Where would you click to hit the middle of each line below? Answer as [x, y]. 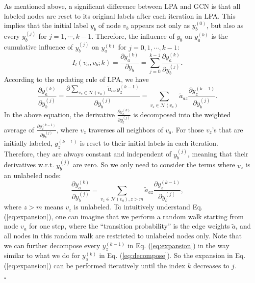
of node [109, 25]
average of [19, 129]
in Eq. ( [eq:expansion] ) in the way [178, 245]
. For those [188, 129]
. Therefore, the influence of [133, 36]
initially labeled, [28, 143]
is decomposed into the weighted [182, 114]
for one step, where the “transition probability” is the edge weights [129, 226]
